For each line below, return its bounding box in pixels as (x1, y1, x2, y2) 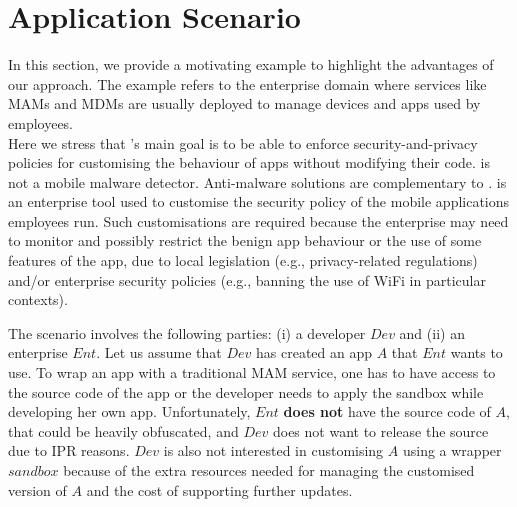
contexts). (8, 289, 68, 310)
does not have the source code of (283, 401, 491, 422)
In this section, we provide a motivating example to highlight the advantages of (8, 54, 494, 75)
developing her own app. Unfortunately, (8, 401, 251, 422)
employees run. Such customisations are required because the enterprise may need (8, 210, 509, 231)
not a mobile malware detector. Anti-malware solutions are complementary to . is (8, 171, 507, 192)
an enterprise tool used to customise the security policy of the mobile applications (8, 191, 510, 212)
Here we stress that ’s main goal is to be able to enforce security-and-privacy (8, 132, 478, 153)
